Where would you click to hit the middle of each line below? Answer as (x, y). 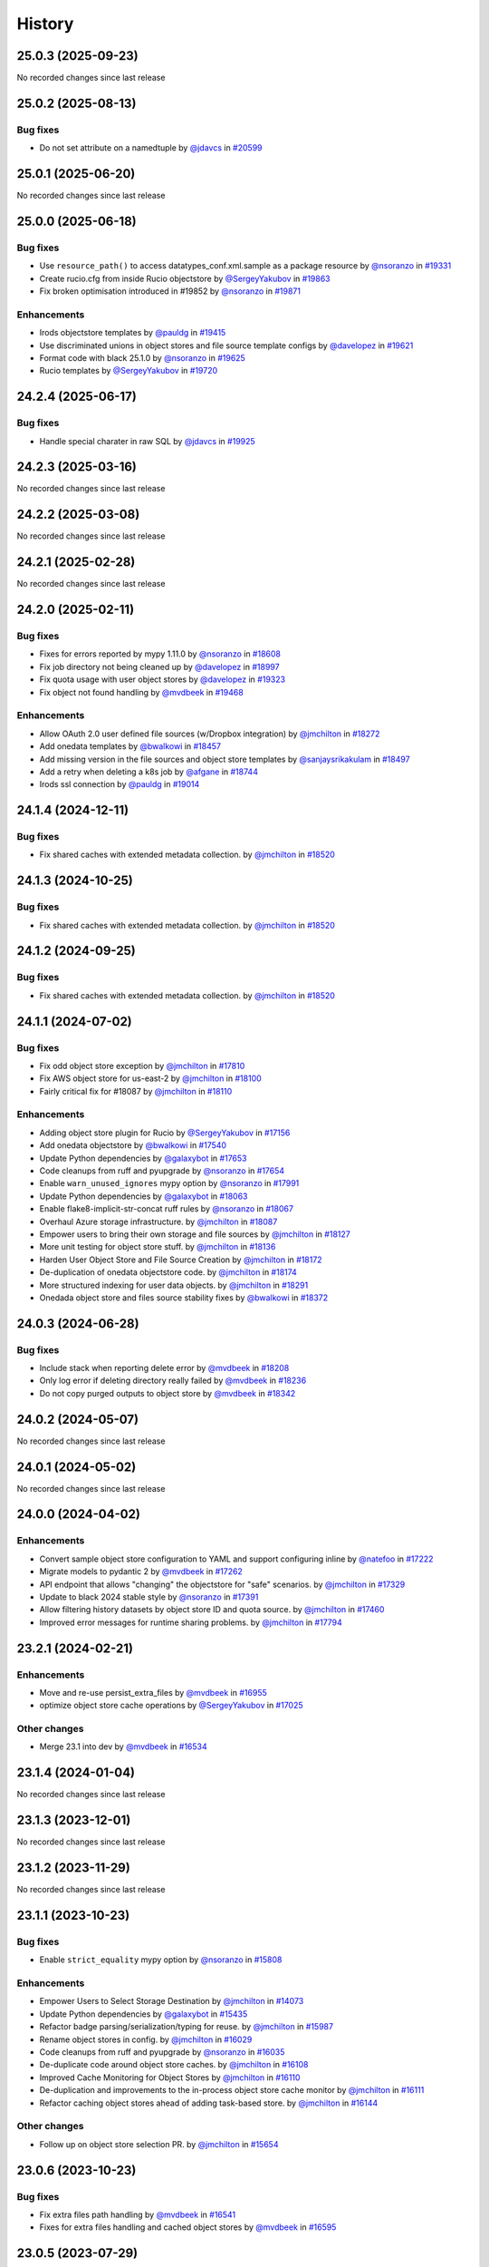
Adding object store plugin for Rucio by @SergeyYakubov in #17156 (165, 1133)
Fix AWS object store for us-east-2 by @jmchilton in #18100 (150, 1078)
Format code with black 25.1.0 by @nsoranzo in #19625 (143, 357)
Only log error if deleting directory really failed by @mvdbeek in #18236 (173, 1381)
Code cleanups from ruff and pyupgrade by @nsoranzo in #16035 (162, 2052)
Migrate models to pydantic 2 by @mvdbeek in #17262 (141, 1571)
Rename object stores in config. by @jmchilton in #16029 (146, 2039)
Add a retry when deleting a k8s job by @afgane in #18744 (149, 772)
